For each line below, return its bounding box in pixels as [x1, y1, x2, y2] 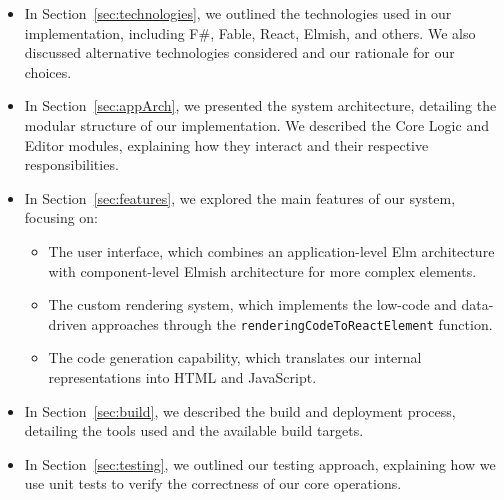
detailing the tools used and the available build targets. [24, 420, 364, 441]
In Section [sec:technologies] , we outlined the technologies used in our [24, 3, 452, 23]
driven [48, 313, 87, 334]
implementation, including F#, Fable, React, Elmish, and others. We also [24, 22, 476, 43]
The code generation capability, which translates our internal [48, 347, 422, 368]
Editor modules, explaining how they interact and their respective [24, 134, 429, 155]
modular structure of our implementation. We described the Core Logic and [24, 114, 489, 135]
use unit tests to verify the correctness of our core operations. [24, 473, 402, 494]
